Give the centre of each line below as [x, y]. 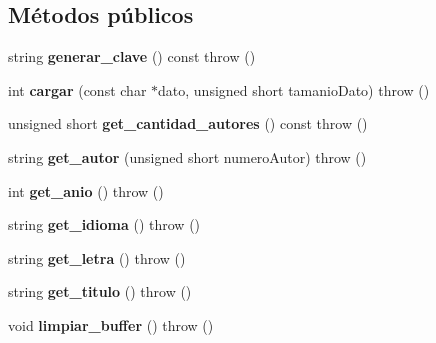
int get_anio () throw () [86, 190]
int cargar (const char [77, 89]
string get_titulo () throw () [100, 291]
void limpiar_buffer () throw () [111, 324]
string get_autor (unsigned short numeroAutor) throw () [187, 156]
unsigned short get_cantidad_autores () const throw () [188, 123]
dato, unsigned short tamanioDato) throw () [294, 89]
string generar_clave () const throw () [132, 56]
